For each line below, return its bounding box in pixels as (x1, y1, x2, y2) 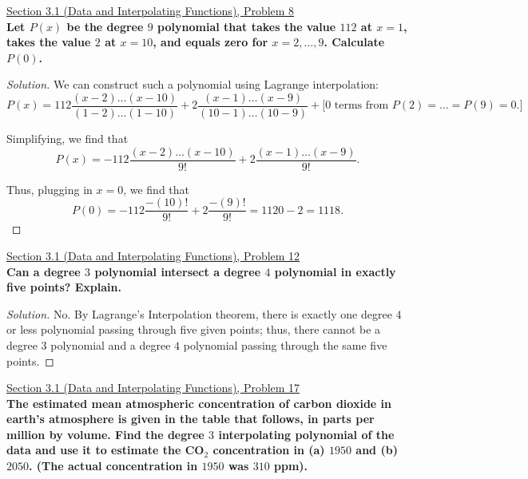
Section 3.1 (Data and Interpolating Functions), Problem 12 (6, 247, 300, 263)
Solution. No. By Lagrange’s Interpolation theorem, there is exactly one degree (6, 305, 392, 322)
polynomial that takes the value (157, 18, 336, 34)
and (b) (355, 441, 398, 458)
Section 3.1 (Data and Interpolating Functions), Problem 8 (6, 2, 295, 18)
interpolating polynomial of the (218, 426, 395, 442)
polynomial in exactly (274, 263, 396, 279)
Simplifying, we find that (6, 130, 129, 147)
